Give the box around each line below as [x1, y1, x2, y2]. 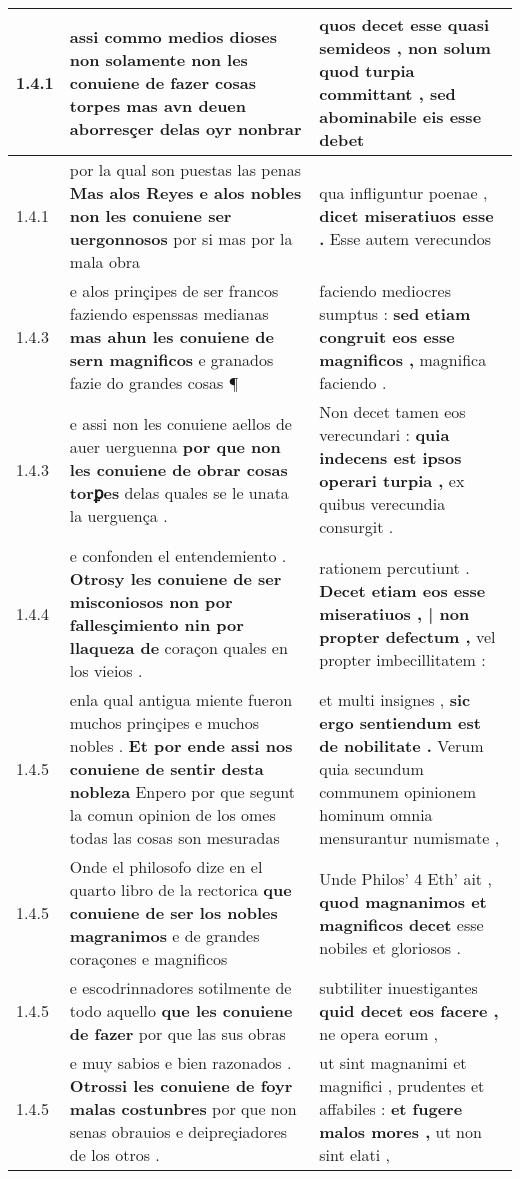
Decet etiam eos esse [319, 578, 486, 602]
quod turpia [319, 59, 415, 82]
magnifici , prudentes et [319, 1074, 485, 1097]
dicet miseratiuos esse [319, 204, 494, 227]
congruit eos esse [319, 325, 455, 348]
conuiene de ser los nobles [69, 901, 278, 924]
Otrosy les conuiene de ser [69, 567, 282, 590]
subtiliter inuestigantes [319, 976, 478, 999]
